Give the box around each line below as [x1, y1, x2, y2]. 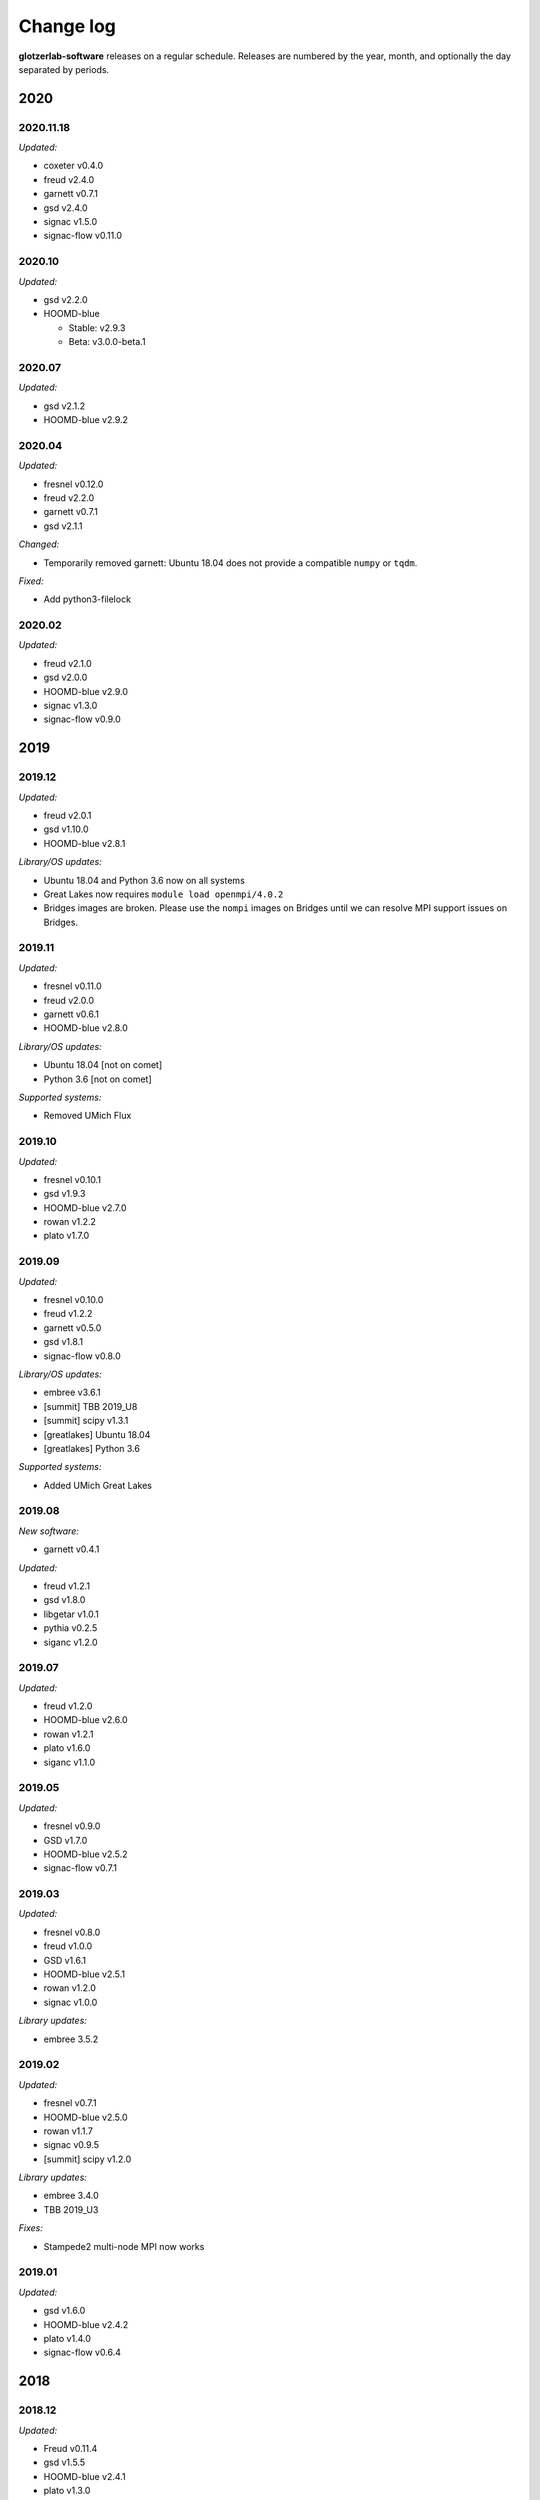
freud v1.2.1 [43, 1580, 90, 1592]
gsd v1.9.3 [43, 1188, 86, 1200]
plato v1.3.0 [43, 2485, 91, 2497]
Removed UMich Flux [43, 1110, 132, 1122]
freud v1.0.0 [43, 1940, 93, 1952]
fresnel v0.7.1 [43, 2097, 97, 2109]
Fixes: [18, 2222, 44, 2234]
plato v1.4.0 [43, 2332, 92, 2344]
